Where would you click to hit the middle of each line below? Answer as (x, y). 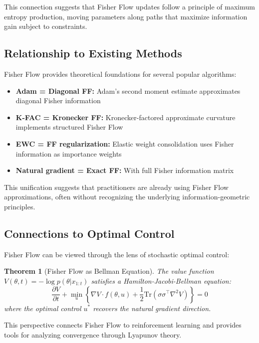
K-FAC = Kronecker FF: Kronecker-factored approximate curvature (126, 117)
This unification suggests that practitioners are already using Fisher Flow (116, 187)
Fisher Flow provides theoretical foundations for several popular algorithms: (120, 74)
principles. (20, 206)
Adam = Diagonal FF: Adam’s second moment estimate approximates (128, 90)
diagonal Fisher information (58, 100)
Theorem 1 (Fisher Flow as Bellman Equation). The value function (109, 271)
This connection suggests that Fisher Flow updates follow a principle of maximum (129, 6)
